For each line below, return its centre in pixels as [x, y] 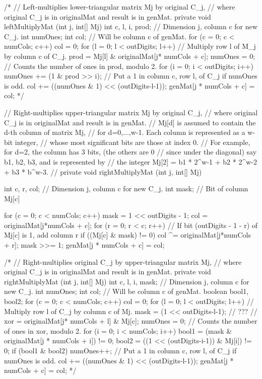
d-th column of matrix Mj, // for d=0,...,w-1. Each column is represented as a [125, 132]
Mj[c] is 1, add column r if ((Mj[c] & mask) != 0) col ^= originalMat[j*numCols [127, 235]
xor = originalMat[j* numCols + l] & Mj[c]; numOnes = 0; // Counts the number [131, 321]
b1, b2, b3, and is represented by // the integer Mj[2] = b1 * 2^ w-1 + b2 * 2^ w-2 [130, 161]
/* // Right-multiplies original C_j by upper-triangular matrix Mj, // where [123, 261]
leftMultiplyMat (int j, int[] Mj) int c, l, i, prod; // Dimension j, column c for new [131, 26]
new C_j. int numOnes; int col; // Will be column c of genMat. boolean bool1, [126, 291]
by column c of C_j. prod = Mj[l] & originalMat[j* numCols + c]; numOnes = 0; [130, 56]
